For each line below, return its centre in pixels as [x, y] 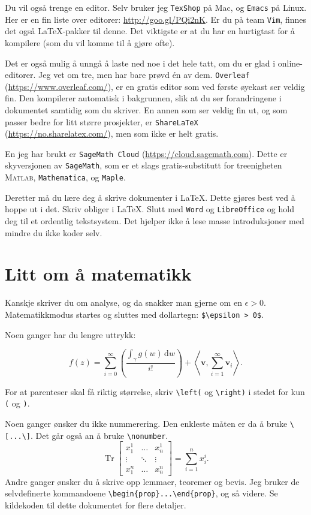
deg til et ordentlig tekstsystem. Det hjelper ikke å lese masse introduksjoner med [155, 221]
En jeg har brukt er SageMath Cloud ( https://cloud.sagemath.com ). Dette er [146, 153]
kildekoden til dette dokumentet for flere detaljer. [96, 505]
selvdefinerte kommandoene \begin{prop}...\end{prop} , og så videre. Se [141, 493]
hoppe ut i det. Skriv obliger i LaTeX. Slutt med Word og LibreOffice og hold [150, 209]
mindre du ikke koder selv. [54, 232]
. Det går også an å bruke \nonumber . [99, 435]
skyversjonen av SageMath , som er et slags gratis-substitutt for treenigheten [144, 165]
